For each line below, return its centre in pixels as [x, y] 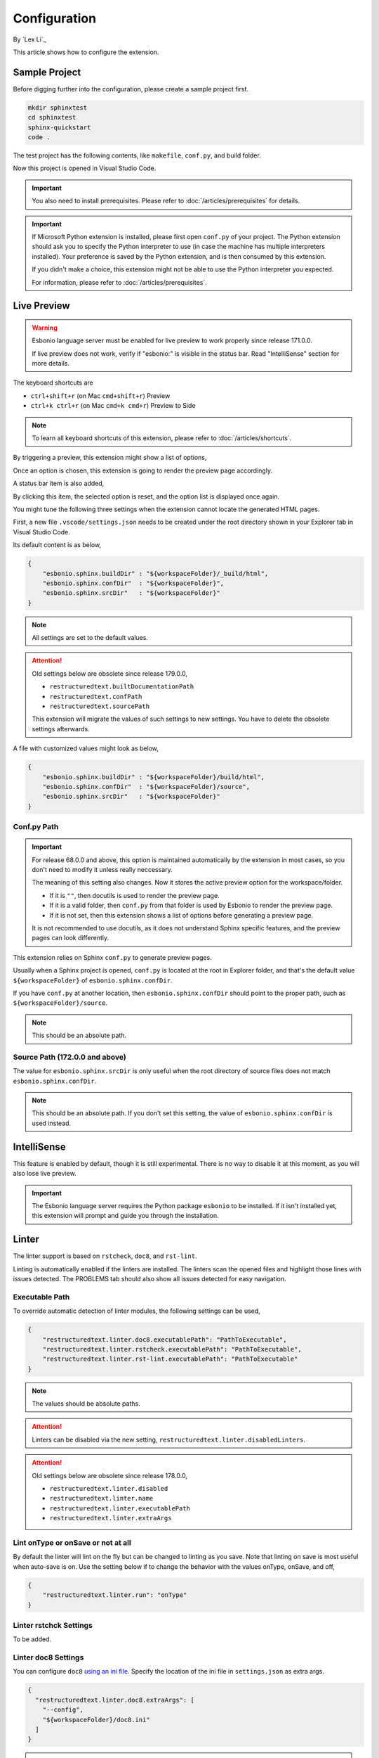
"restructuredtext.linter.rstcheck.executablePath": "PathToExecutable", [172, 1349]
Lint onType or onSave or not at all [72, 1542]
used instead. [52, 1123]
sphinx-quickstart [59, 127]
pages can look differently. [70, 938]
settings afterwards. [61, 729]
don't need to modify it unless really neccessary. [102, 870]
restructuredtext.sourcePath [100, 706]
